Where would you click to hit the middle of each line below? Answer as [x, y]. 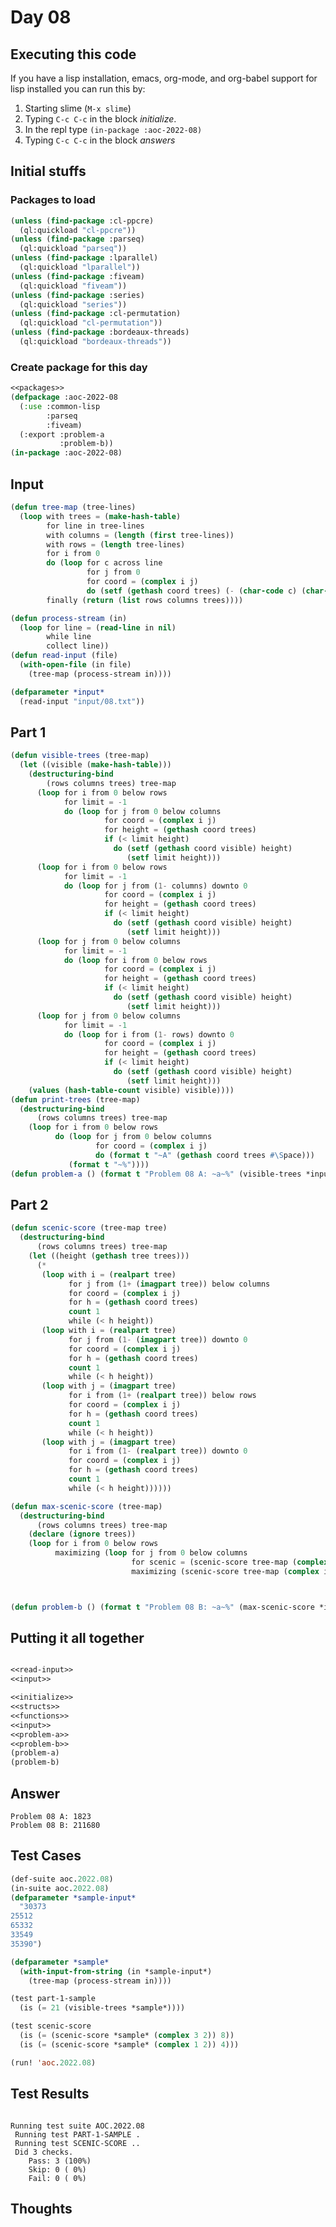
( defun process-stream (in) [69, 618]
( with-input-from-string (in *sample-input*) [116, 1971]
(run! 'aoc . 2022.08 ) [53, 2062]
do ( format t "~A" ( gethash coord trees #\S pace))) [205, 1155]
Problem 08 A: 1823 [51, 1817]
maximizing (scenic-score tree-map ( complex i [230, 1571]
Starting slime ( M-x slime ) [78, 108]
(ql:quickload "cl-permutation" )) [91, 323]
